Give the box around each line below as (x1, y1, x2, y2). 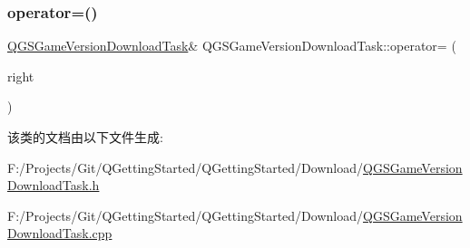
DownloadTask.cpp (7, 224, 113, 243)
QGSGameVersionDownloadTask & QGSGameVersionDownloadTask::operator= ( (7, 36, 456, 55)
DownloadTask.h (7, 176, 100, 195)
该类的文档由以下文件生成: (7, 128, 163, 146)
